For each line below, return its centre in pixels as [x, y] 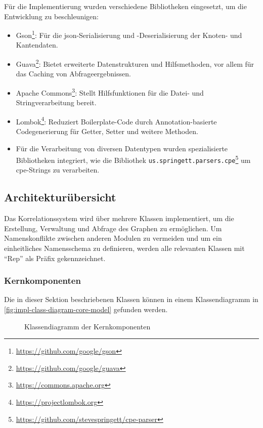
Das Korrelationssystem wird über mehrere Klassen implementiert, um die [119, 218]
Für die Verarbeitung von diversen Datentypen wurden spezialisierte [122, 148]
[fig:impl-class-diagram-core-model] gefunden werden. [86, 309]
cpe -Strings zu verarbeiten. [58, 170]
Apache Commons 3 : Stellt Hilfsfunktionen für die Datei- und [110, 92]
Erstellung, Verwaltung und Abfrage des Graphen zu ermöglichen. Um [113, 228]
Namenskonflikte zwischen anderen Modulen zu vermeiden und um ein [113, 238]
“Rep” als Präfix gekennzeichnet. [55, 258]
